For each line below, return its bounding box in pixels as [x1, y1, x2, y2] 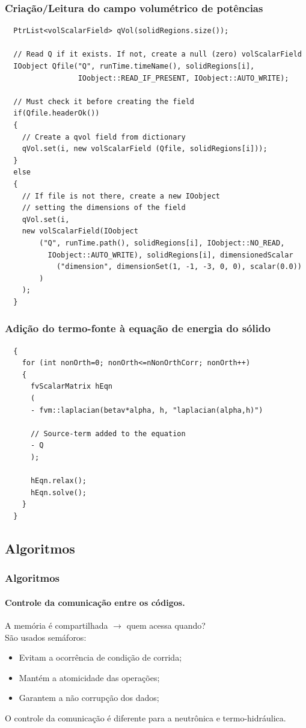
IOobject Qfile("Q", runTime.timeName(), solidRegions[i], [13, 62, 255, 70]
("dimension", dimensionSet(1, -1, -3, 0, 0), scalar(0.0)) [56, 262, 302, 271]
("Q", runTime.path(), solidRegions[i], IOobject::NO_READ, [39, 238, 285, 247]
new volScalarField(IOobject [22, 227, 138, 236]
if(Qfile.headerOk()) [13, 109, 100, 118]
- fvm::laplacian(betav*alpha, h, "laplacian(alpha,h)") [30, 406, 263, 415]
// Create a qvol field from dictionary [22, 132, 186, 141]
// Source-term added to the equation [30, 429, 186, 438]
